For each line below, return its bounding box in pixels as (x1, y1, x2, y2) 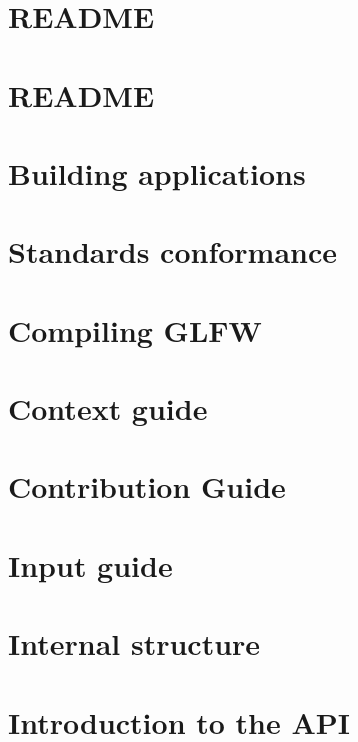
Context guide (8, 388, 208, 429)
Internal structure (8, 623, 261, 664)
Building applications (8, 152, 306, 193)
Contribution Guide (8, 466, 286, 507)
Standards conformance (8, 231, 338, 272)
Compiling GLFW (8, 309, 262, 350)
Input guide (8, 544, 173, 585)
